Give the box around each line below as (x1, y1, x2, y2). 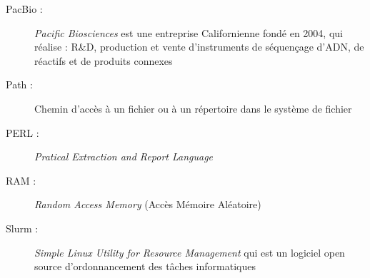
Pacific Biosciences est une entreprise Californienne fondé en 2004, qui (34, 25, 343, 40)
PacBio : (6, 1, 43, 16)
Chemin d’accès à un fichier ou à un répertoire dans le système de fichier (34, 101, 352, 115)
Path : (6, 77, 33, 92)
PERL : (6, 125, 39, 140)
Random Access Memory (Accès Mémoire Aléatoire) (34, 197, 261, 212)
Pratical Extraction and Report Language (34, 149, 214, 164)
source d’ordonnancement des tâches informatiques (34, 259, 256, 274)
